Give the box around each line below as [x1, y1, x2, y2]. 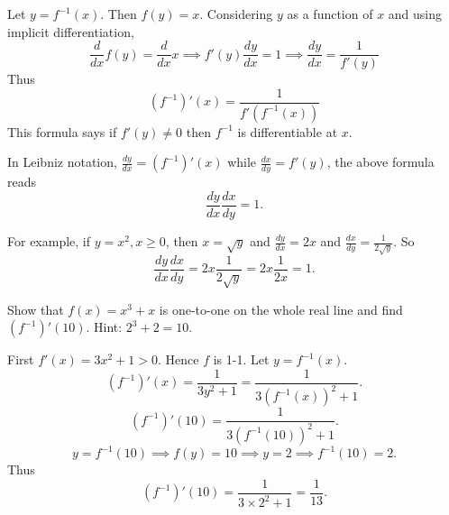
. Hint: [86, 317, 123, 336]
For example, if [7, 232, 91, 250]
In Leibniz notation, [7, 152, 117, 171]
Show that [7, 299, 64, 318]
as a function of [287, 5, 373, 23]
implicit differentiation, [7, 22, 134, 41]
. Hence [158, 350, 199, 369]
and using [388, 5, 443, 23]
